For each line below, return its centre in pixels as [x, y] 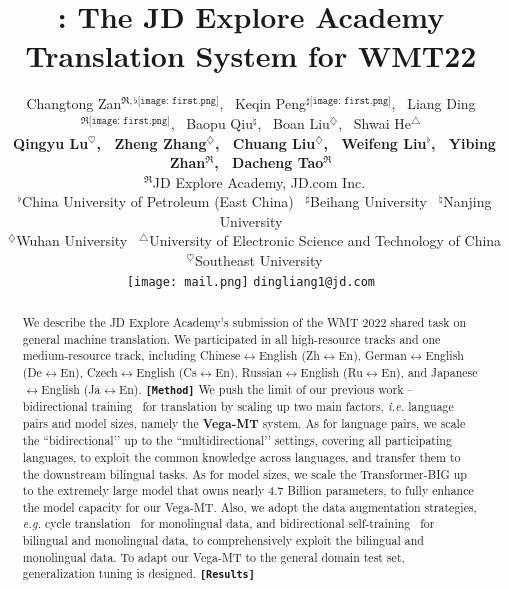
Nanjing [467, 201]
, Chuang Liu [265, 142]
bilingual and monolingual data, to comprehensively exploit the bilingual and [223, 540]
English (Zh [289, 355]
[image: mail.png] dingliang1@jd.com [251, 281]
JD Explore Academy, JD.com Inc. [259, 181]
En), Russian [249, 372]
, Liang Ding [433, 103]
